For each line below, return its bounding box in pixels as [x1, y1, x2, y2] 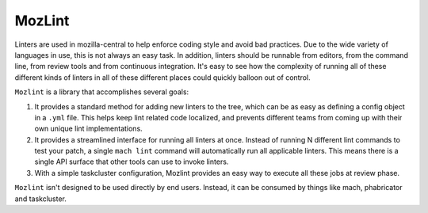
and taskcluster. [14, 194, 67, 203]
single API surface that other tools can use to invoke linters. [34, 157, 229, 166]
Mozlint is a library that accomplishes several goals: [14, 87, 189, 97]
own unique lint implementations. [34, 124, 143, 134]
